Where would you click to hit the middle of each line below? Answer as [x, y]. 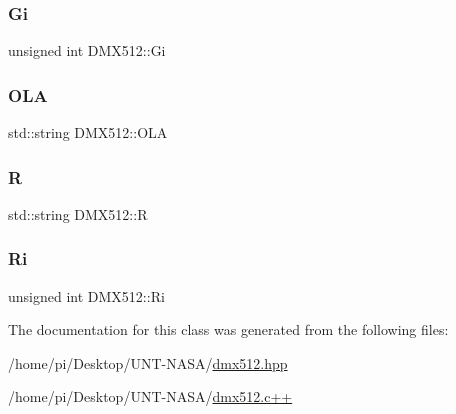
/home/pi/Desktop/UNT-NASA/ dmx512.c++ [150, 396]
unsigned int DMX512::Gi [87, 50]
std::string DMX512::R [78, 213]
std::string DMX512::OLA [88, 132]
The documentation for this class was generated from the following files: [228, 329]
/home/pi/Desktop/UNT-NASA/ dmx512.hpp [148, 362]
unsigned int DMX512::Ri [86, 295]
